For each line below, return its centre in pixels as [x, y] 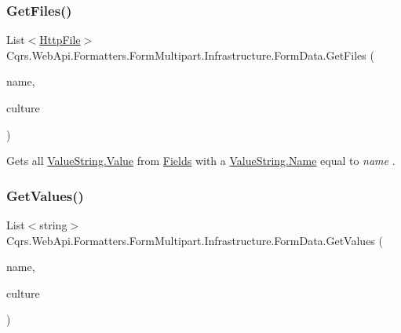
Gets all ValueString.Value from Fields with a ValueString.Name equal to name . [201, 161]
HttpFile [60, 40]
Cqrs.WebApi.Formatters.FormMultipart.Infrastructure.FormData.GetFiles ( [190, 55]
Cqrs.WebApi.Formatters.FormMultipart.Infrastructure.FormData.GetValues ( [195, 240]
